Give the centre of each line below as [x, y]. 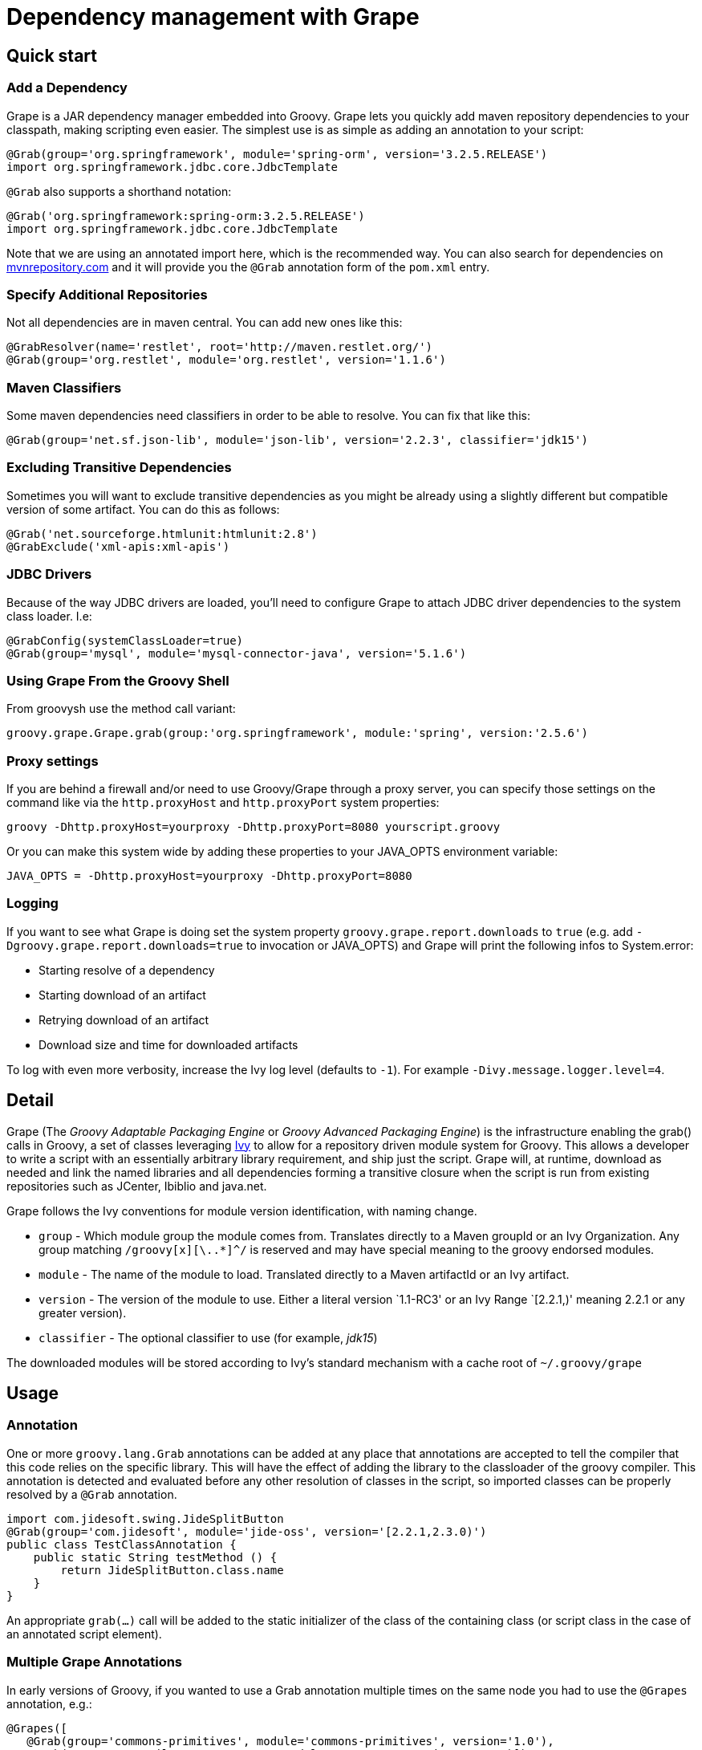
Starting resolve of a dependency [127, 970]
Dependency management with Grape [213, 17]
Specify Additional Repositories [107, 294]
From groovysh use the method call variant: [121, 709]
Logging [32, 903]
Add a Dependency [67, 88]
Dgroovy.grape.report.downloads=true [125, 945]
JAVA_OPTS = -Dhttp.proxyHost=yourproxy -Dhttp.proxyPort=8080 [209, 876]
